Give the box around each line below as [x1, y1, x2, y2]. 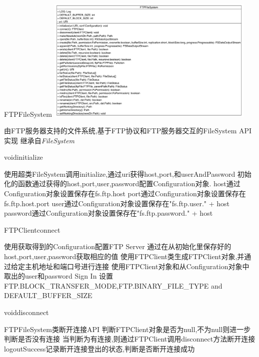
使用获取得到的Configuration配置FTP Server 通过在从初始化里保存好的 [4, 241, 231, 252]
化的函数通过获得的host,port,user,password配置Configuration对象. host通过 [4, 178, 240, 189]
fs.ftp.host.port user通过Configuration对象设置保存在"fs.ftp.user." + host [4, 198, 230, 208]
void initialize [4, 152, 43, 162]
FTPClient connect [4, 224, 60, 235]
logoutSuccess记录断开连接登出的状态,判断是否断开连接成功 [4, 343, 195, 354]
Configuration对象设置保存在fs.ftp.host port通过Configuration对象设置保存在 [4, 188, 246, 199]
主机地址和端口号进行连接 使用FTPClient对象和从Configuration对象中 [24, 261, 249, 271]
